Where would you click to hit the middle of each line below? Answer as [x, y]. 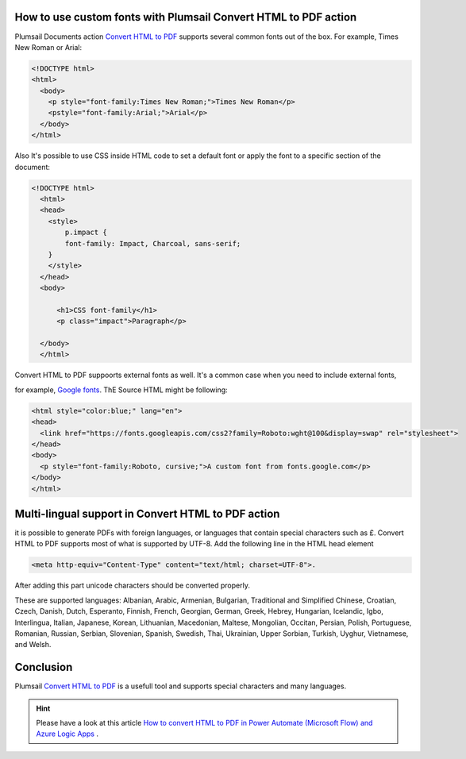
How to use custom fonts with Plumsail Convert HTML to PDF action [186, 17]
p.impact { [86, 233]
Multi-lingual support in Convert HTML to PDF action [147, 513]
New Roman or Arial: [48, 47]
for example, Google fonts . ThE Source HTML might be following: [121, 390]
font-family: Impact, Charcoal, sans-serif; [153, 243]
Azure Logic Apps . [67, 734]
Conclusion [44, 667]
